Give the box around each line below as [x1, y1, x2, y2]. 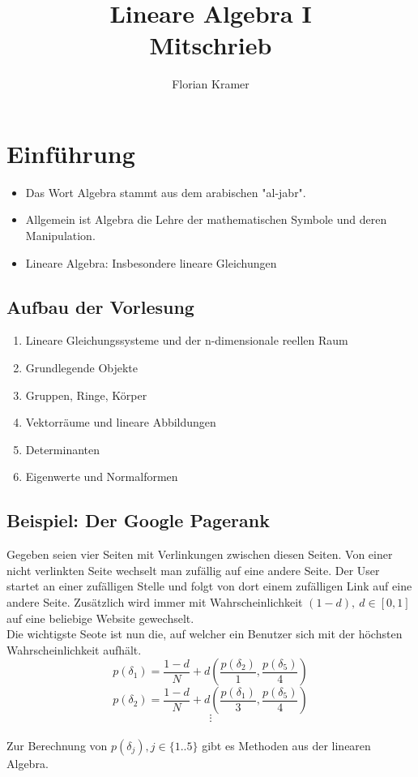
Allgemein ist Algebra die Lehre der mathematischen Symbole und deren [25, 211, 387, 228]
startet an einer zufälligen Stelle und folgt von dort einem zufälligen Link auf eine [6, 577, 412, 595]
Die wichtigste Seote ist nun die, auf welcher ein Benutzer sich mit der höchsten [6, 625, 403, 642]
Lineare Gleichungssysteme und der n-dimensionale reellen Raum [25, 332, 348, 349]
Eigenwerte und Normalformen [25, 468, 178, 485]
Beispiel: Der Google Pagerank [6, 508, 270, 533]
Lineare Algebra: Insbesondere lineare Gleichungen [25, 254, 277, 271]
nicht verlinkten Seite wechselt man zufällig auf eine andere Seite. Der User [6, 561, 380, 578]
